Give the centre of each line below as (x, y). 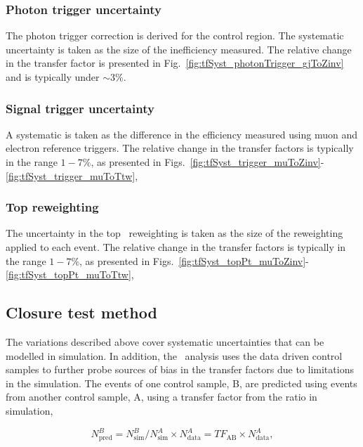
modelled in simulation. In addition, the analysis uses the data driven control (174, 355)
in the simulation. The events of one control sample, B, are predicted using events (181, 383)
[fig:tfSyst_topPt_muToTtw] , (70, 274)
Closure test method (81, 312)
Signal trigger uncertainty (80, 108)
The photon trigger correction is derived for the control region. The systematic (175, 35)
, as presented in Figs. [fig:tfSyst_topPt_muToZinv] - (194, 260)
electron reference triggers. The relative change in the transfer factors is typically (180, 148)
